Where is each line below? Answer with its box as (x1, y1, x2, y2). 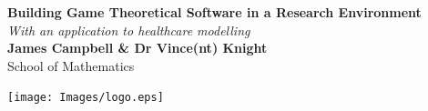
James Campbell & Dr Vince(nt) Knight (7, 38, 268, 57)
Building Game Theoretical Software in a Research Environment (7, 3, 422, 21)
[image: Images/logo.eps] (7, 91, 164, 105)
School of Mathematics (7, 55, 135, 75)
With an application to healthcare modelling (7, 20, 250, 39)
